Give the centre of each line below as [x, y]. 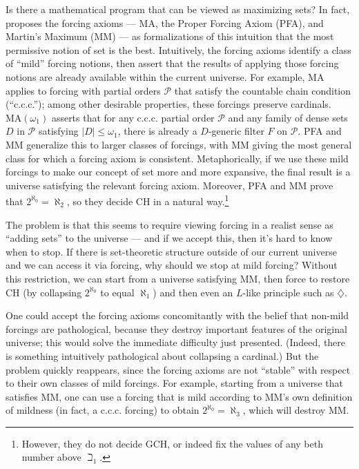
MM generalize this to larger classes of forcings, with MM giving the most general [179, 144]
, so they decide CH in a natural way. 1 [148, 200]
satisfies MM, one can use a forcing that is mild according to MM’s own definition [179, 396]
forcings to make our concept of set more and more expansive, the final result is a [178, 172]
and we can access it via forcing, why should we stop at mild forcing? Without [172, 265]
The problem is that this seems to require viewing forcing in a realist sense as [169, 224]
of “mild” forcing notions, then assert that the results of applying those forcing [172, 63]
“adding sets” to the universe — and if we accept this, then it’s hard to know [169, 238]
